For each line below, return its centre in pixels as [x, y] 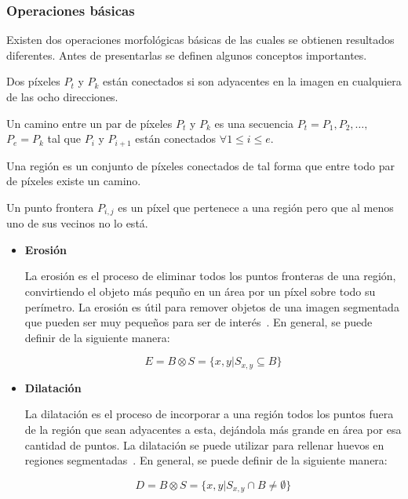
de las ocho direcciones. [62, 97]
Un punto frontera [50, 207]
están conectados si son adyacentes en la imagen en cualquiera [252, 81]
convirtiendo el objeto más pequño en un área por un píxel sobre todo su [200, 291]
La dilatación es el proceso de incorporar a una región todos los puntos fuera [209, 414]
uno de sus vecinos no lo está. [77, 223]
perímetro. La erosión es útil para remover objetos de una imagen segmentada [212, 306]
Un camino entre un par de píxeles [89, 123]
